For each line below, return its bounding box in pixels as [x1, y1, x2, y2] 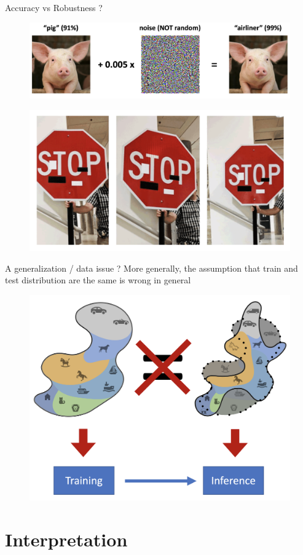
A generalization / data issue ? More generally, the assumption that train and [5, 261, 298, 274]
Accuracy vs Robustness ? [5, 1, 103, 14]
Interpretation [5, 526, 128, 551]
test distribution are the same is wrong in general [5, 274, 191, 286]
